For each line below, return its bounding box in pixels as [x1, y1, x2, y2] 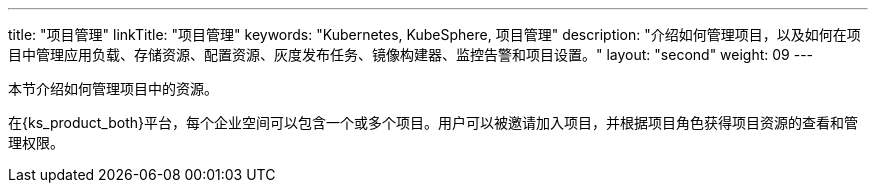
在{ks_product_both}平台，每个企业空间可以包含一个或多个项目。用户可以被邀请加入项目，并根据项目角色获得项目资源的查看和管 [8, 114, 858, 131]
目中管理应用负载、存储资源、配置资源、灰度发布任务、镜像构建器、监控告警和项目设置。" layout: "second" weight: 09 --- [8, 46, 814, 63]
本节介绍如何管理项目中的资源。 [8, 80, 218, 97]
